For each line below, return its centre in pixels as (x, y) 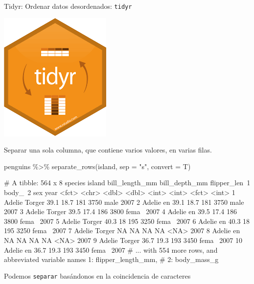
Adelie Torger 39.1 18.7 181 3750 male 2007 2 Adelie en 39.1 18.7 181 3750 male (124, 202)
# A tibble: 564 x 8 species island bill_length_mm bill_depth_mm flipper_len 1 (127, 183)
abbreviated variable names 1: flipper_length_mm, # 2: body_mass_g (111, 259)
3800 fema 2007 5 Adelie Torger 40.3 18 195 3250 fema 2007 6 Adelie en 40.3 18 (127, 221)
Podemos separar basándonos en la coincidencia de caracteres (97, 275)
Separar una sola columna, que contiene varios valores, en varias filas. (108, 150)
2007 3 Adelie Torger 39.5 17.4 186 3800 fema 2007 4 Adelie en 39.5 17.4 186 (121, 211)
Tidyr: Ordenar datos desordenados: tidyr (68, 6)
